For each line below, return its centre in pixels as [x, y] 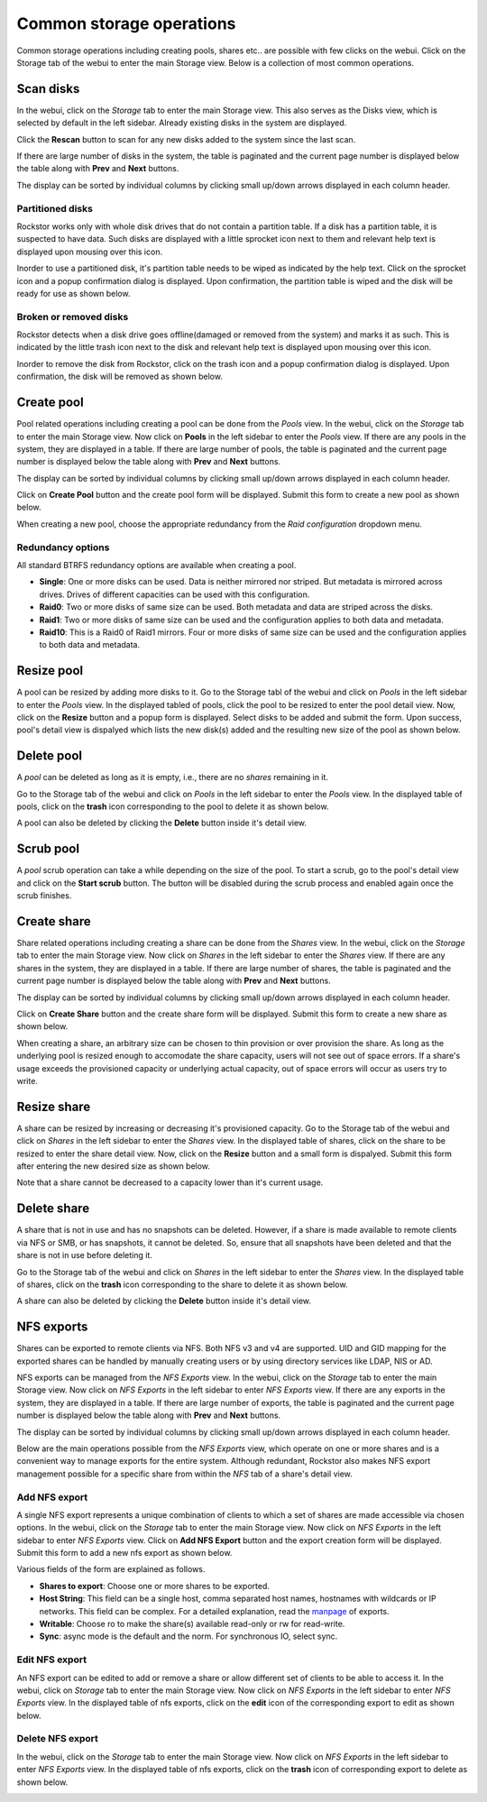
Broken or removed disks [73, 317]
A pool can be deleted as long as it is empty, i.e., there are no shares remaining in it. [173, 777]
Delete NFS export [58, 1739]
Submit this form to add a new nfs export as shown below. [124, 1553]
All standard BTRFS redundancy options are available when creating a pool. [156, 565]
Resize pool [50, 671]
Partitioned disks [55, 208]
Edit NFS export [52, 1659]
